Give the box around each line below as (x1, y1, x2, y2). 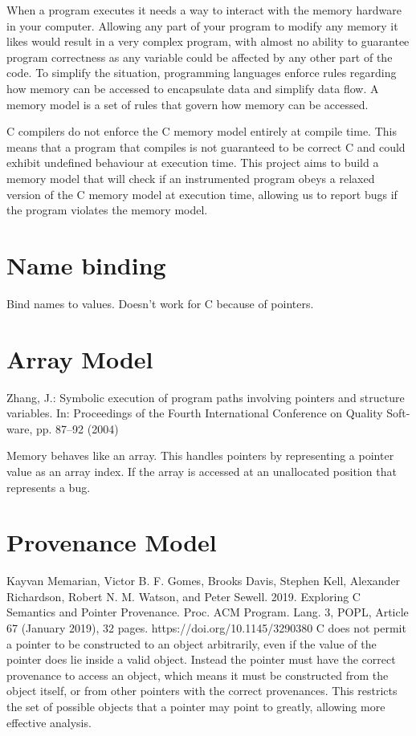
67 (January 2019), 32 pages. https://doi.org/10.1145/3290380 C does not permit (6, 620, 406, 636)
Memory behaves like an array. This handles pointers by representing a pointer (6, 447, 394, 464)
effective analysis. (6, 714, 92, 730)
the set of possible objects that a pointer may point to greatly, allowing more (6, 698, 385, 714)
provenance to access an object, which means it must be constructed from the (6, 666, 389, 683)
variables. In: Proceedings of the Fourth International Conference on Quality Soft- (6, 405, 410, 421)
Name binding (6, 248, 166, 281)
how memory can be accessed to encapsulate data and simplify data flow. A (6, 79, 379, 96)
